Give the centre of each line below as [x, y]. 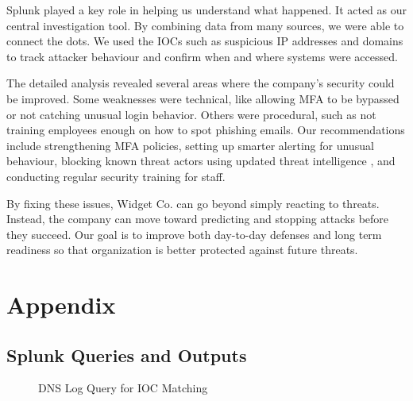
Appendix [61, 305]
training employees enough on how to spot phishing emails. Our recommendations [206, 130]
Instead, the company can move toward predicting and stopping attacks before [198, 219]
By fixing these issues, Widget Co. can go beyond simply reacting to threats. [193, 203]
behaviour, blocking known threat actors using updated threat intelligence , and [201, 161]
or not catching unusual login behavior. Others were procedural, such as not [191, 114]
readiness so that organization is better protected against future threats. [182, 250]
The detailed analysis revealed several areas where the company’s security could [201, 83]
